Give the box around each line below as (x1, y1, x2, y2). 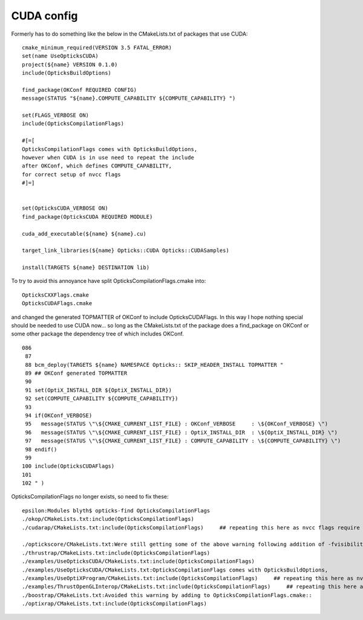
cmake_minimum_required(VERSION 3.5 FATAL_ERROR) (22, 44, 172, 51)
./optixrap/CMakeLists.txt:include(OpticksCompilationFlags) (22, 600, 207, 607)
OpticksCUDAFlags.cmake (22, 300, 93, 307)
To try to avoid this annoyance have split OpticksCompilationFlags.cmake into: (11, 277, 206, 285)
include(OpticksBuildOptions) (22, 69, 112, 77)
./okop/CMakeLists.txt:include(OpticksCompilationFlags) (22, 515, 195, 523)
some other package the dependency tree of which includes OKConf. (11, 330, 184, 338)
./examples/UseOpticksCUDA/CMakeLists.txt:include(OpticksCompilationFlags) (22, 558, 255, 565)
